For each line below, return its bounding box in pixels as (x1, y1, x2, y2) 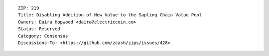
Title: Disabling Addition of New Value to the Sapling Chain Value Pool (18, 12, 202, 18)
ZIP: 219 (18, 5, 39, 11)
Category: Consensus (18, 33, 68, 39)
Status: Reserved (18, 26, 60, 32)
